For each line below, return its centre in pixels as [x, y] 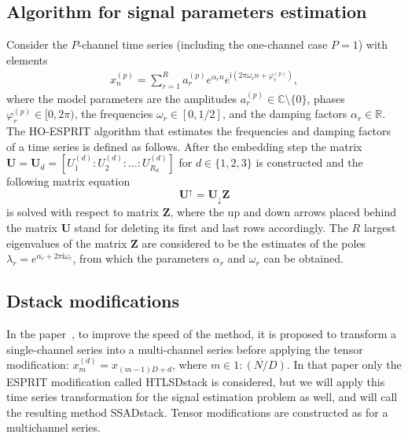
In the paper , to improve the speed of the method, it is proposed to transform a [201, 333]
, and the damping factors [285, 114]
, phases [326, 98]
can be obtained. [303, 258]
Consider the [37, 44]
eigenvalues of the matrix [67, 243]
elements [27, 59]
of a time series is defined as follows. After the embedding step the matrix [184, 146]
